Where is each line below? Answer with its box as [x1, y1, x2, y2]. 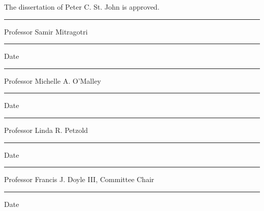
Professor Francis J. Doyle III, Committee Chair [4, 174, 154, 185]
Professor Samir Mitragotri [4, 26, 88, 37]
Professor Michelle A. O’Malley [4, 75, 101, 86]
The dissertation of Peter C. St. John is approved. [4, 2, 160, 12]
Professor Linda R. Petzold [4, 124, 88, 135]
